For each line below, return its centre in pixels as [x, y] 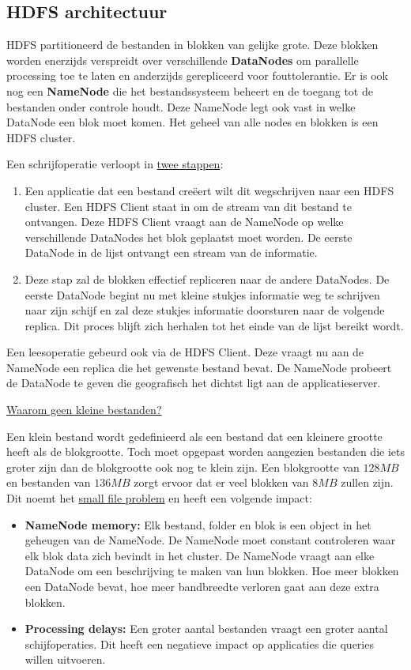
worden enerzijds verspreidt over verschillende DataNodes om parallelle [183, 60]
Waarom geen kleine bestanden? [84, 410]
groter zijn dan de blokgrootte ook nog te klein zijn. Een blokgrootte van [183, 467]
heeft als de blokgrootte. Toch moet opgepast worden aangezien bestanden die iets [205, 452]
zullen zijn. [367, 482]
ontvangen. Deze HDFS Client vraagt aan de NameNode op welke [184, 222]
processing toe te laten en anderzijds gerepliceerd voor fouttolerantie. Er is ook [197, 75]
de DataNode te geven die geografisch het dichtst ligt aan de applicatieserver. [194, 383]
